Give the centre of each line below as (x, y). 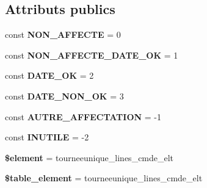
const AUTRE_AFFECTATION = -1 (83, 116)
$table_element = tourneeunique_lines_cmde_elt (104, 178)
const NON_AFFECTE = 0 (63, 34)
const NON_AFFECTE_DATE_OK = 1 (92, 55)
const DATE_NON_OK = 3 (64, 96)
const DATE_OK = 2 (49, 75)
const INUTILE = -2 (47, 137)
